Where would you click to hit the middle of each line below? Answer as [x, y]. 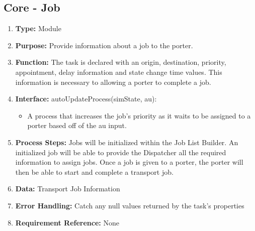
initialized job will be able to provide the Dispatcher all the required [121, 152]
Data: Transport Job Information [68, 189]
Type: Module [38, 28]
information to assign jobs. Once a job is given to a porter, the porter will [129, 162]
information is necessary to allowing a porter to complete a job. [113, 82]
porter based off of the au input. [77, 125]
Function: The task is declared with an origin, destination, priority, [121, 62]
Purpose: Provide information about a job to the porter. [104, 45]
